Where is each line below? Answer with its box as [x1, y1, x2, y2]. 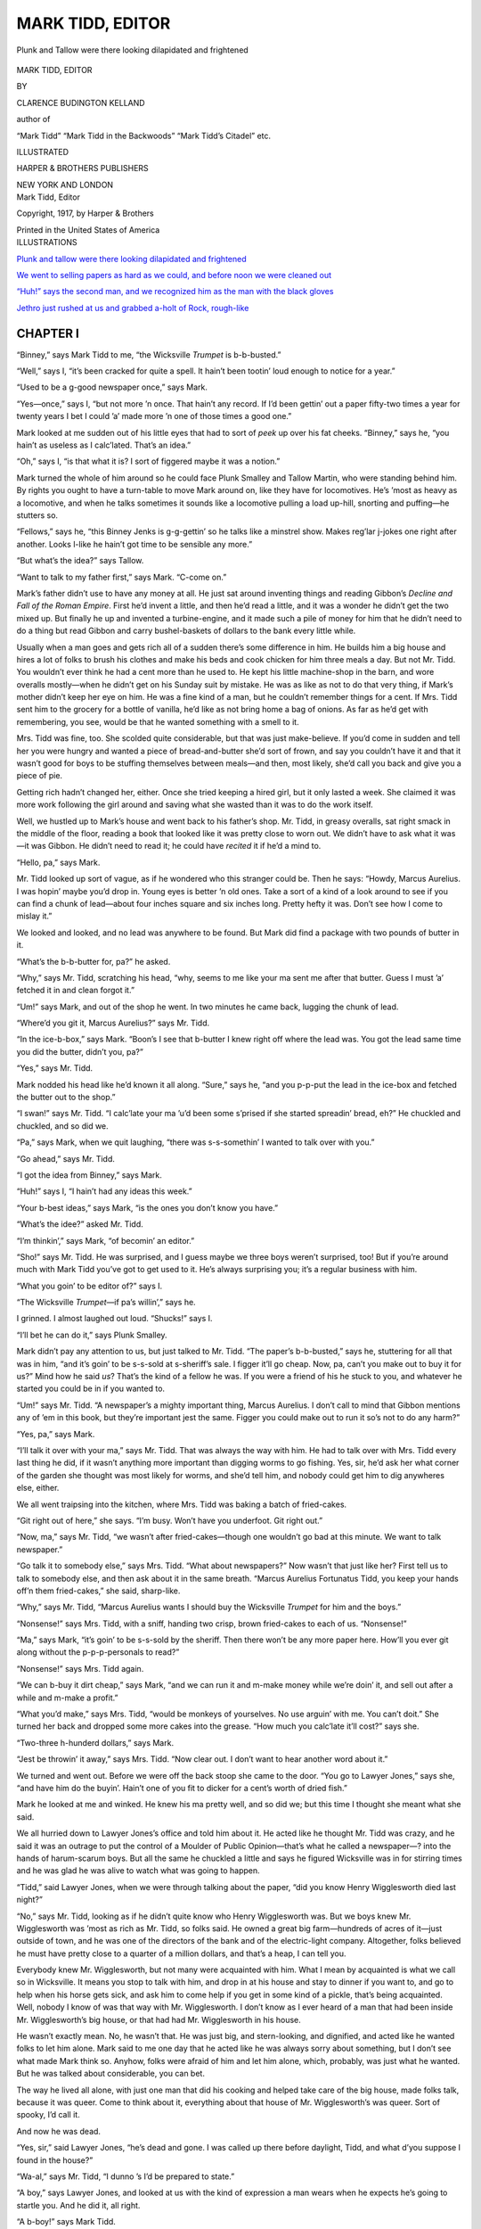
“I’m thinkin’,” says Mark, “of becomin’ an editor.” [16, 1235, 195, 1246]
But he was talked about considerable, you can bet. [16, 2069, 205, 2079]
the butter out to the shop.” [16, 1092, 116, 1103]
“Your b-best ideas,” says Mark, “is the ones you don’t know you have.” [16, 1202, 279, 1213]
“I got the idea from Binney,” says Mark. [16, 1169, 162, 1180]
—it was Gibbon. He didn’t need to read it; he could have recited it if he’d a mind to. [16, 841, 322, 851]
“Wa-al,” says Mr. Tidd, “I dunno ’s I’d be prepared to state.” [16, 2171, 235, 2182]
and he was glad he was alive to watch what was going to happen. [16, 1865, 260, 1876]
